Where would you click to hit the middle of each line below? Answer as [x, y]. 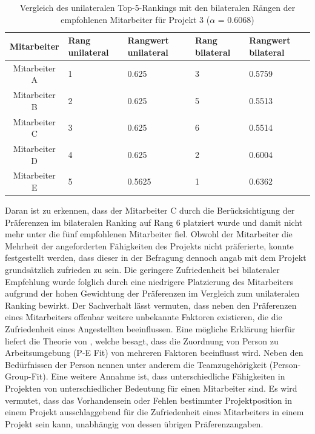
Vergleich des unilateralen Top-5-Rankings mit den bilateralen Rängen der [157, 7]
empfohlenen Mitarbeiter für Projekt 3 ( [135, 19]
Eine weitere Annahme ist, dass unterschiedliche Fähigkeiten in [168, 376]
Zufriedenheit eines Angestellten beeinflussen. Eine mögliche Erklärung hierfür [150, 329]
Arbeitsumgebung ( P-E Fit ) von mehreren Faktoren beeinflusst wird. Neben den [154, 353]
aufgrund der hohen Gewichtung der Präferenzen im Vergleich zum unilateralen [152, 293]
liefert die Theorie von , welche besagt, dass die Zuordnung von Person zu [142, 340]
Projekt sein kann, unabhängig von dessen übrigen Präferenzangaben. [134, 423]
